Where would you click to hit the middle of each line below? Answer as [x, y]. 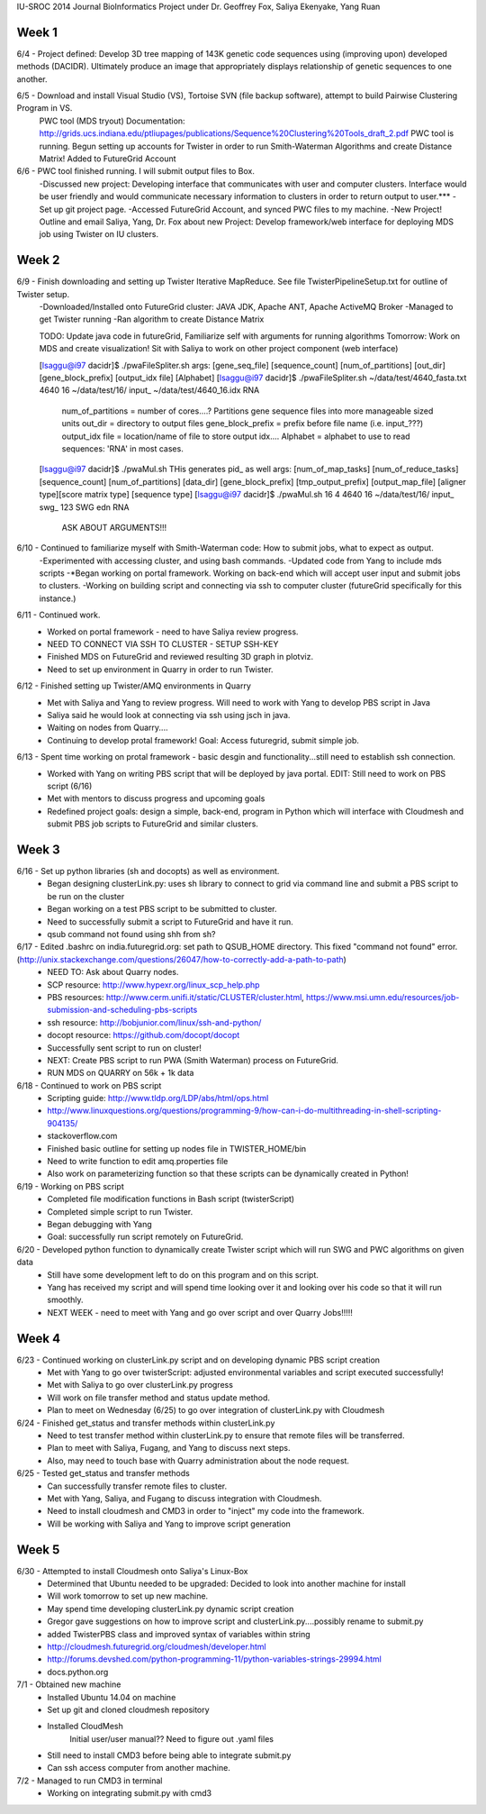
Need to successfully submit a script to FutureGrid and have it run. [171, 921]
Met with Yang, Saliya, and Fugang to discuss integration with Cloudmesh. [184, 1498]
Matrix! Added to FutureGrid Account [108, 159]
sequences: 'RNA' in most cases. [122, 448]
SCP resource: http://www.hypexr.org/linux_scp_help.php [153, 984]
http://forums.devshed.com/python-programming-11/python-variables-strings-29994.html [215, 1659]
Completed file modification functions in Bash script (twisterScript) [171, 1199]
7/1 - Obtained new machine [69, 1684]
